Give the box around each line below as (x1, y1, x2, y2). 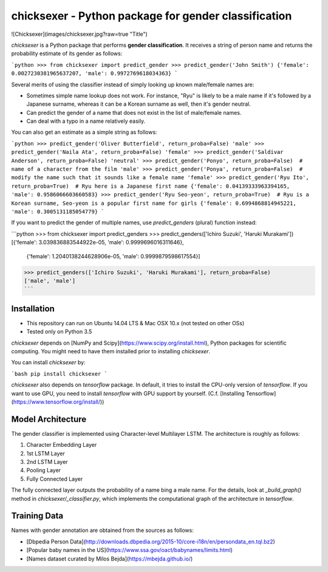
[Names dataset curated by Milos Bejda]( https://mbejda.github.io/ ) (26, 555, 193, 562)
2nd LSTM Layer (26, 458, 68, 465)
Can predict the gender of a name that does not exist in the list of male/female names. (26, 109, 242, 116)
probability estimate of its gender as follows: (11, 50, 123, 57)
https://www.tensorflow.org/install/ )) (13, 398, 104, 405)
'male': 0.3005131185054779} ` (11, 208, 104, 215)
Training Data (11, 511, 64, 521)
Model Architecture (11, 414, 87, 424)
